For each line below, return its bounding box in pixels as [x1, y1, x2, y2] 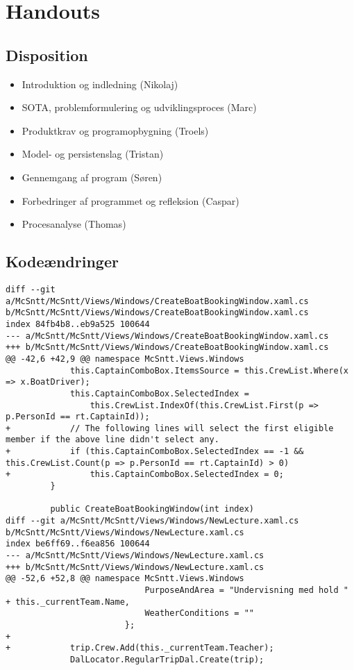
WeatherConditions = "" [144, 608, 254, 619]
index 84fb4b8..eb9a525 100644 [6, 319, 150, 329]
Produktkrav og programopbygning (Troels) [22, 123, 209, 137]
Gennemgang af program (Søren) [22, 169, 162, 184]
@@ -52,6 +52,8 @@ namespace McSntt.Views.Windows [6, 573, 244, 584]
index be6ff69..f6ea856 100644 [6, 539, 150, 549]
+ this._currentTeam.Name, [6, 596, 130, 607]
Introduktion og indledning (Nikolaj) [22, 76, 178, 91]
